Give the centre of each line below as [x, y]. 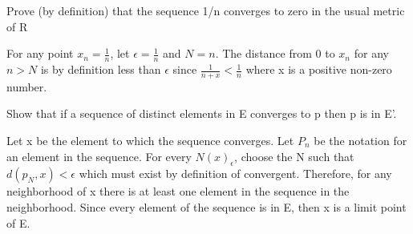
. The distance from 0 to [275, 53]
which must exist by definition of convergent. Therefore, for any [235, 173]
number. [27, 86]
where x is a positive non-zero [319, 69]
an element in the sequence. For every [99, 156]
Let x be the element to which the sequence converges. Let [150, 141]
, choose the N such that [294, 156]
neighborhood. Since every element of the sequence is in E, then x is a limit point [206, 207]
